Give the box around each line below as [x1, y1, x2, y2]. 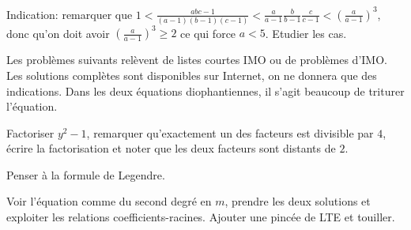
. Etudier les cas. [265, 25, 347, 41]
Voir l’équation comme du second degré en [6, 193, 212, 209]
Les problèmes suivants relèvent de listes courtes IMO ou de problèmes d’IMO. [6, 51, 387, 68]
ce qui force [180, 25, 236, 41]
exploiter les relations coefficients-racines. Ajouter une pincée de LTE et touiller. [6, 209, 395, 225]
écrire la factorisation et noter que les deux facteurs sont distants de [6, 140, 336, 156]
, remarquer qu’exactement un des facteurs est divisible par [86, 124, 374, 141]
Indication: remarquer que [6, 6, 133, 22]
